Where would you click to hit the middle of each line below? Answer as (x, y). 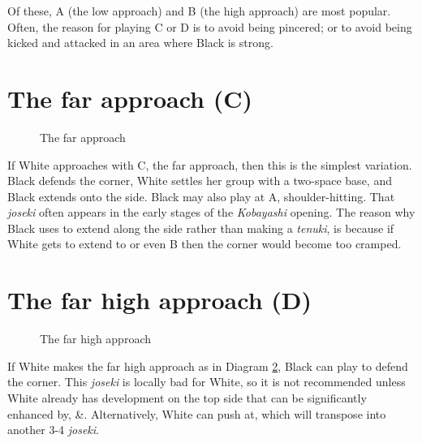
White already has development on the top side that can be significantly (187, 397)
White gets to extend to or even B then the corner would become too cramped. (205, 244)
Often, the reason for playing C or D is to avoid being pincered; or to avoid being (210, 26)
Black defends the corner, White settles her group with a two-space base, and (200, 181)
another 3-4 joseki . (53, 430)
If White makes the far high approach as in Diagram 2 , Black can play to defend (208, 366)
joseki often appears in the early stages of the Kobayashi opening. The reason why (211, 212)
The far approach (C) (130, 98)
